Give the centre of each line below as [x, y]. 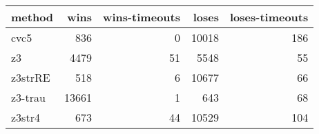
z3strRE [31, 77]
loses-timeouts [269, 17]
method [32, 17]
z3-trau [28, 97]
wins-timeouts [142, 17]
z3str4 [26, 117]
